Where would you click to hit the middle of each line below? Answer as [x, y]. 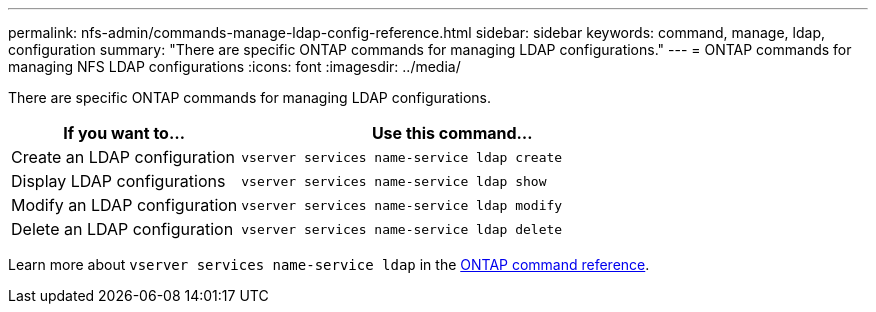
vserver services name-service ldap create [402, 157]
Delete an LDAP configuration [122, 229]
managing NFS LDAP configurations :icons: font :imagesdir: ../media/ [234, 66]
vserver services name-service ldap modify [402, 205]
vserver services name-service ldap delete [402, 229]
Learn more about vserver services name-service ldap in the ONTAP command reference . [329, 264]
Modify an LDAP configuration [124, 205]
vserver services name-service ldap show [394, 181]
